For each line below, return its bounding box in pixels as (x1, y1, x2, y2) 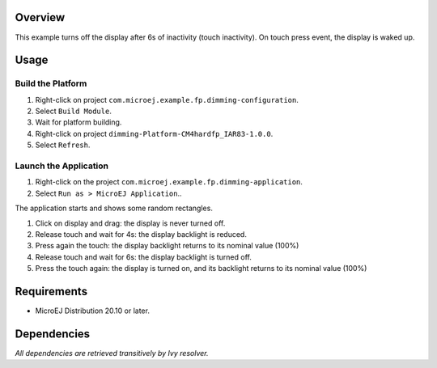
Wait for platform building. (35, 117, 122, 127)
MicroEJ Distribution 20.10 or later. (35, 306, 150, 315)
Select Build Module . (35, 106, 112, 116)
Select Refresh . (35, 140, 91, 150)
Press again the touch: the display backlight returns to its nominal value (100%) (35, 241, 299, 251)
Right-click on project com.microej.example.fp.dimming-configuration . (35, 95, 299, 104)
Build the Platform (15, 78, 87, 89)
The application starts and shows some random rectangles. (15, 203, 214, 214)
